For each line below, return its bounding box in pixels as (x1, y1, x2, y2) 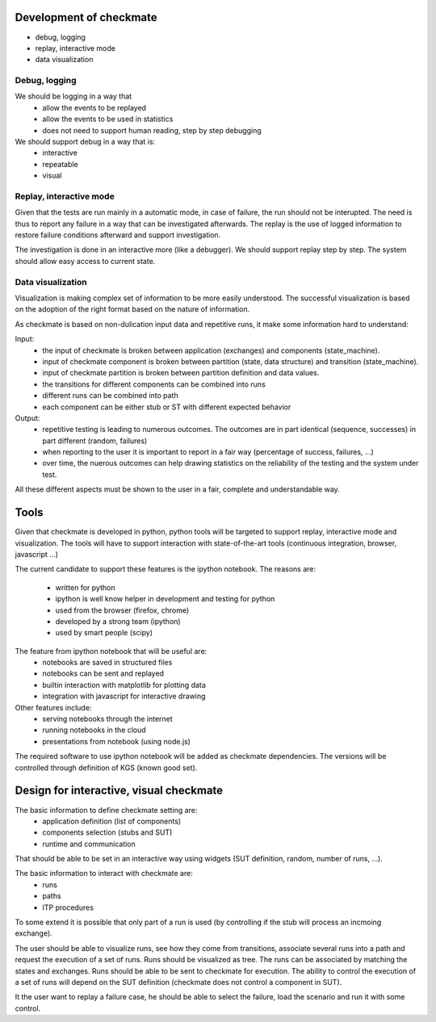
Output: (15, 413, 40, 423)
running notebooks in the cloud (42, 725, 147, 735)
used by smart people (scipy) (55, 628, 153, 638)
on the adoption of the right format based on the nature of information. (15, 304, 250, 314)
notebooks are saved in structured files (42, 658, 173, 668)
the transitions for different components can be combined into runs (42, 379, 266, 389)
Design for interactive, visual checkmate (15, 784, 224, 798)
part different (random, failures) (42, 436, 148, 446)
